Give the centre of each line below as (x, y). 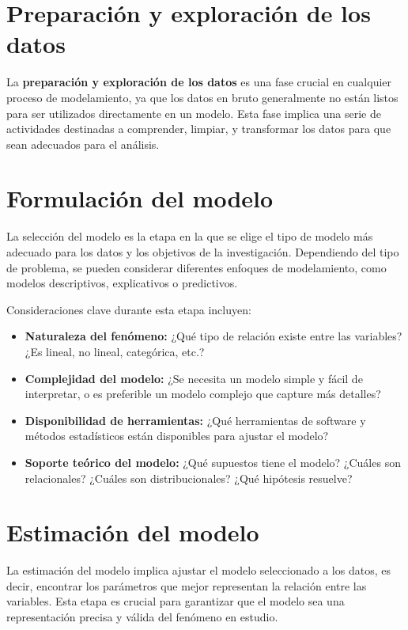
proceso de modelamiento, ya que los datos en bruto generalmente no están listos (202, 97)
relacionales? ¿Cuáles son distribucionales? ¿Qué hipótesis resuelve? (189, 478)
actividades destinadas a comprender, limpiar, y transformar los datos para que (199, 129)
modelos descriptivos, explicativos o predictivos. (122, 283)
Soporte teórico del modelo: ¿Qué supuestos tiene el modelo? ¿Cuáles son (213, 462)
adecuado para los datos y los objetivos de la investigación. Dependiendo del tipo (203, 252)
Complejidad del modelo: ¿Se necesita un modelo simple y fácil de (194, 378)
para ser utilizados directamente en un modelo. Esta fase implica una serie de (194, 113)
